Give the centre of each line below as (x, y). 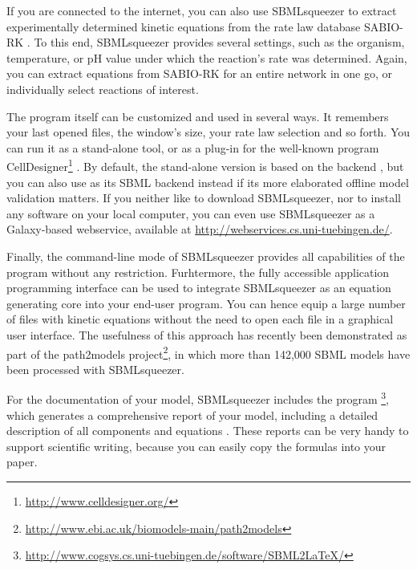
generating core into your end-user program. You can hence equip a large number (206, 303)
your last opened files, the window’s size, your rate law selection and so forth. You (208, 132)
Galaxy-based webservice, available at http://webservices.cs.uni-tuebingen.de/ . (200, 229)
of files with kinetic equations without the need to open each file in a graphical (200, 319)
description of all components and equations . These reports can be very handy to (208, 431)
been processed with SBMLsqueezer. (95, 369)
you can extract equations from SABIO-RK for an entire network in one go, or (199, 73)
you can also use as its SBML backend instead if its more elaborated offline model (208, 182)
